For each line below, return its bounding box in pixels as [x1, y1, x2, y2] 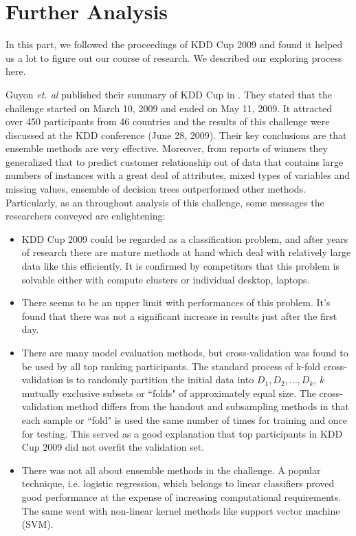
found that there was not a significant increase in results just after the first [21, 308, 337, 323]
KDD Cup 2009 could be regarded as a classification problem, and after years [21, 231, 348, 246]
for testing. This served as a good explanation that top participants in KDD [21, 426, 343, 440]
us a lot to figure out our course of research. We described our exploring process [5, 50, 342, 65]
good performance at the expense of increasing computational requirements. [21, 489, 342, 504]
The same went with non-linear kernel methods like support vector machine [21, 503, 340, 517]
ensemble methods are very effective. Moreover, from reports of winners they [5, 141, 328, 156]
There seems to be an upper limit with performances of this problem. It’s [21, 295, 331, 310]
